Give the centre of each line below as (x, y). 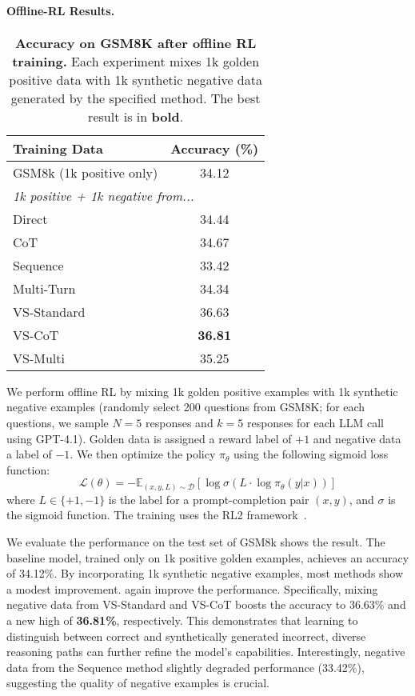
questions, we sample (58, 422)
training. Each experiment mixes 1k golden (136, 61)
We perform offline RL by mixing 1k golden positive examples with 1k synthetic (202, 391)
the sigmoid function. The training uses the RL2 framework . (157, 515)
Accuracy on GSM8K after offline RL (136, 42)
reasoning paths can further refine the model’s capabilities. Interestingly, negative (206, 652)
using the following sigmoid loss (311, 454)
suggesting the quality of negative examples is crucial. (138, 683)
